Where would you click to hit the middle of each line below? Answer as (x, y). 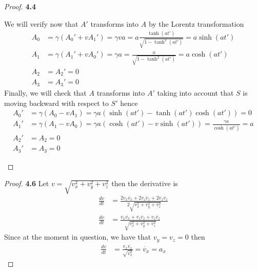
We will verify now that (41, 23)
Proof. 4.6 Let (27, 183)
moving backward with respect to (56, 103)
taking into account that (195, 92)
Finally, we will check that (45, 92)
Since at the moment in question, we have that (78, 237)
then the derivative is (145, 183)
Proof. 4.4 (20, 6)
